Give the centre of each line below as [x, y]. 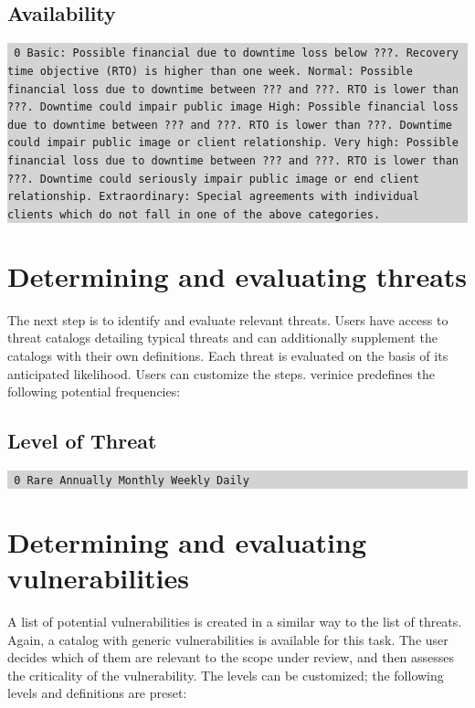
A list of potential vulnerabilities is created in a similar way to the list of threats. [235, 622]
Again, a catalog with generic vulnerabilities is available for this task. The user [228, 639]
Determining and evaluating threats [237, 275]
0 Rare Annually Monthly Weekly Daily [132, 481]
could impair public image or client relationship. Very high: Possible [233, 143]
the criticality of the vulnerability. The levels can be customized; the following [226, 675]
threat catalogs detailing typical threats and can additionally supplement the [222, 338]
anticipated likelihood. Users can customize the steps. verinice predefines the [221, 373]
